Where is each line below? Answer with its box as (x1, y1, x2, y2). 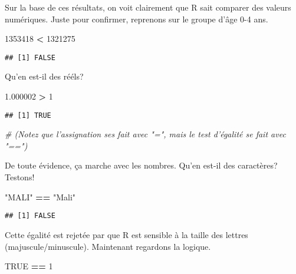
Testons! (5, 171, 35, 183)
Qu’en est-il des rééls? (5, 70, 84, 82)
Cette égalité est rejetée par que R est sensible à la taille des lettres (5, 228, 248, 240)
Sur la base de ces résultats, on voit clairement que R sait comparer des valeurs (5, 1, 291, 13)
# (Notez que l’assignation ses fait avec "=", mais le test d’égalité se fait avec (5, 128, 286, 140)
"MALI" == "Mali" (5, 190, 76, 203)
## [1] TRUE (5, 111, 51, 120)
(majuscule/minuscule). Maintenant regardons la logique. (5, 240, 211, 252)
